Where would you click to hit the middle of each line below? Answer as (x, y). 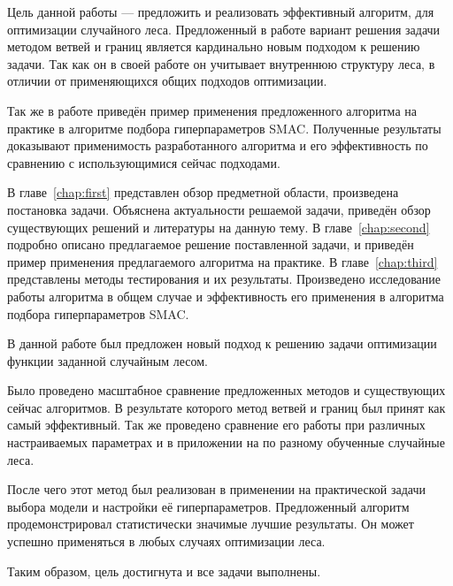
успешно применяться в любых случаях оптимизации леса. (166, 541)
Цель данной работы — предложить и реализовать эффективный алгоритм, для (221, 11)
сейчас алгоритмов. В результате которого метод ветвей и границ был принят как (226, 407)
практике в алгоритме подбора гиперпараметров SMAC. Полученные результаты (224, 128)
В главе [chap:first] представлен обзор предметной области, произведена (203, 192)
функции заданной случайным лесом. (107, 360)
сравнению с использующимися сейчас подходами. (144, 162)
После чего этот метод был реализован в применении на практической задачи (216, 489)
